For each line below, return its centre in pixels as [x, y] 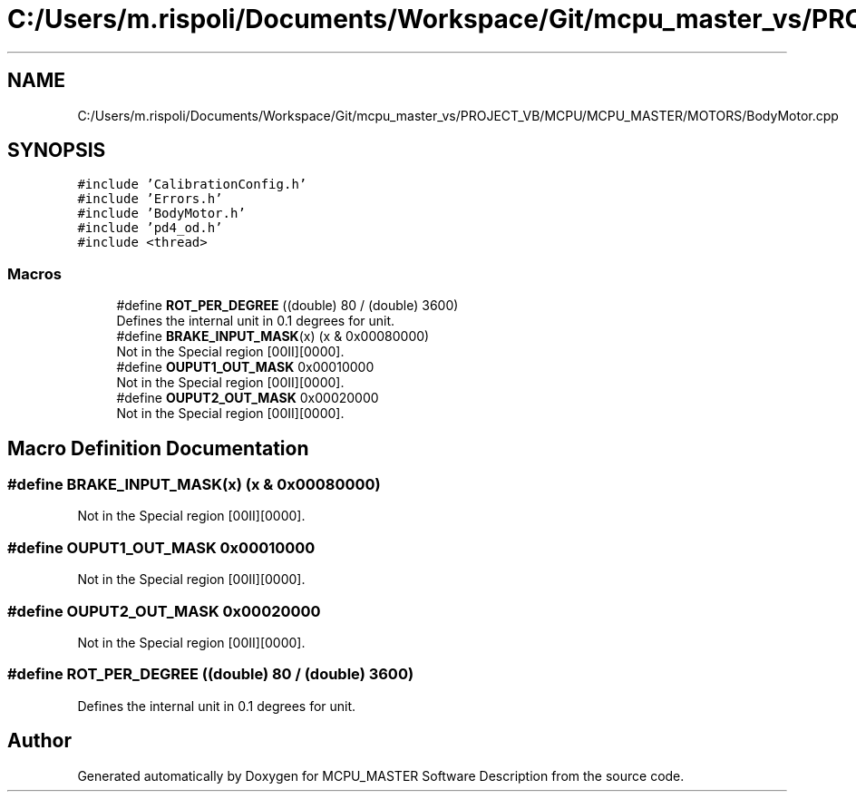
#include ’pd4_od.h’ [150, 228]
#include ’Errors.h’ [150, 199]
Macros [34, 273]
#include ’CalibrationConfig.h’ [192, 185]
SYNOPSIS [57, 151]
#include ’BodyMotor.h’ [161, 214]
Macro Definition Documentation [158, 448]
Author [39, 741]
